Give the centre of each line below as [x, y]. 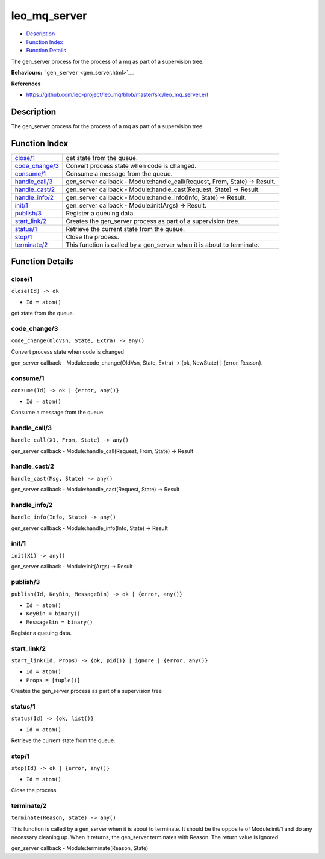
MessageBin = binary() [60, 622]
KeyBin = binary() [53, 614]
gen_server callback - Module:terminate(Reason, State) [80, 848]
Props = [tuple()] [53, 680]
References [26, 84]
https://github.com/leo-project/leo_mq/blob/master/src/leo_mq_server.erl [117, 94]
